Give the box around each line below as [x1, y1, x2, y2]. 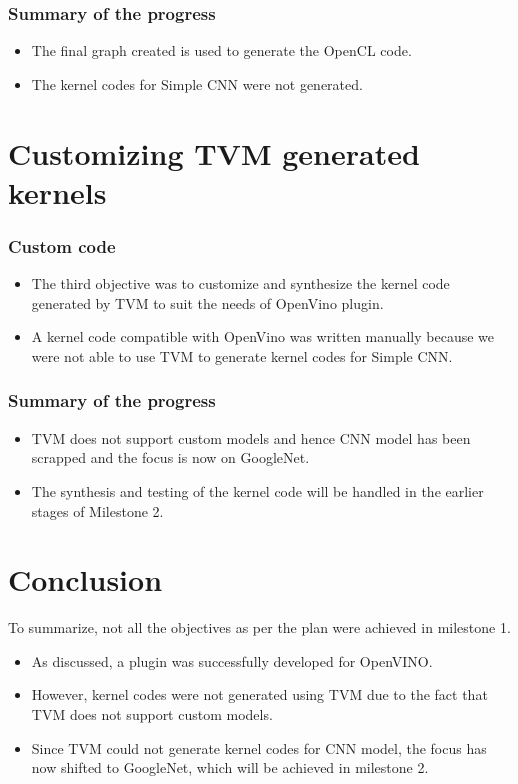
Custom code [8, 233, 116, 258]
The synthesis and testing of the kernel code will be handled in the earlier [31, 480, 484, 501]
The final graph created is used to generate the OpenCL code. [31, 40, 412, 61]
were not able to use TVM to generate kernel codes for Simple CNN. [31, 345, 453, 366]
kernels [8, 171, 107, 212]
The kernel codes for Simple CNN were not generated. [31, 73, 363, 94]
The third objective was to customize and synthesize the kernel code [31, 273, 450, 294]
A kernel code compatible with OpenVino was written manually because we [31, 326, 495, 347]
